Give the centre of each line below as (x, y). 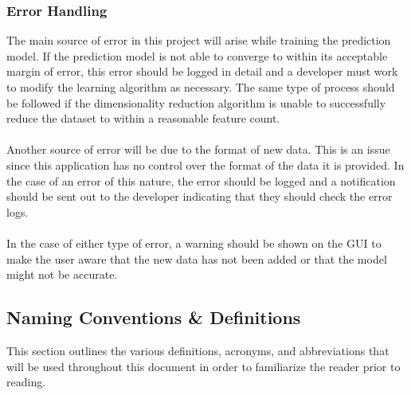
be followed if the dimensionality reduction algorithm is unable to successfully (196, 102)
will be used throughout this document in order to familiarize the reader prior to (204, 366)
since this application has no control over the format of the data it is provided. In (205, 164)
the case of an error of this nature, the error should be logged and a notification (201, 180)
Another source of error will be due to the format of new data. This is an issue (198, 149)
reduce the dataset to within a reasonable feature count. (143, 118)
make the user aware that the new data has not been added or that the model (197, 258)
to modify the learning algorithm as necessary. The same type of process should (201, 87)
